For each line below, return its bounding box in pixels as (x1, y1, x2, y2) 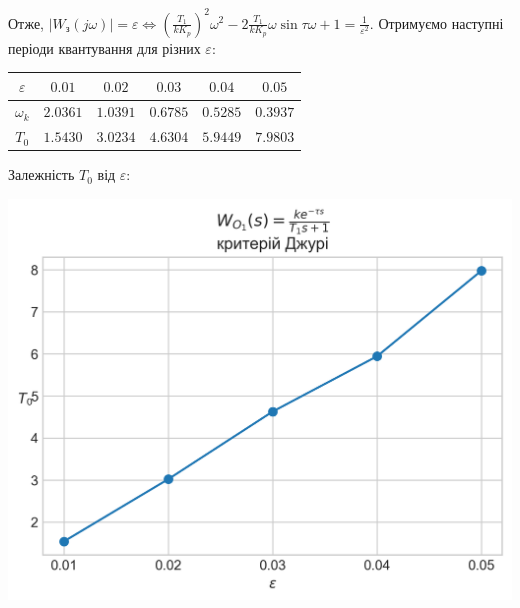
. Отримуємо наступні (369, 12, 504, 33)
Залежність (8, 164, 75, 185)
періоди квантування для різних (8, 37, 201, 58)
